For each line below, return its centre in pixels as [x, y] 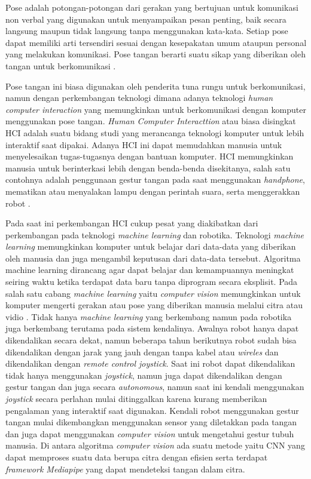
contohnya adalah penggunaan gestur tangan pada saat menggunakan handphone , [155, 179]
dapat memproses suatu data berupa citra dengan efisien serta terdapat [137, 457]
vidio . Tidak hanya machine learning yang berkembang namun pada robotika [149, 316]
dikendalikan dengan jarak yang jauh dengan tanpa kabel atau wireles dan [142, 351]
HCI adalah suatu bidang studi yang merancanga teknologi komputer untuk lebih [155, 132]
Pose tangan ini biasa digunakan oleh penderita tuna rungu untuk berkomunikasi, [155, 86]
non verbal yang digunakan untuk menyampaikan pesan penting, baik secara [146, 19]
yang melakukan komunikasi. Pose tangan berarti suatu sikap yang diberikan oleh [155, 54]
